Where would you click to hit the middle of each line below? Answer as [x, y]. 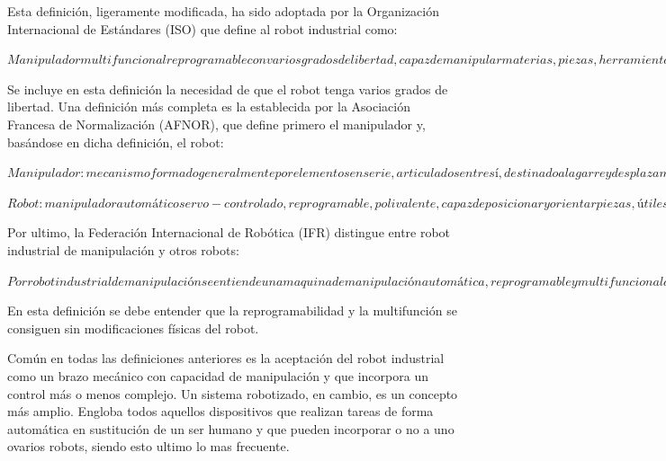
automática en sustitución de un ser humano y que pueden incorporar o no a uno [231, 428]
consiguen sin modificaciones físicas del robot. [133, 328]
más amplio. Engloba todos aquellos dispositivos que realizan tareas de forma [220, 411]
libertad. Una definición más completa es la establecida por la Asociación [209, 106]
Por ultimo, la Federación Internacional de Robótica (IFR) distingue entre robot [229, 232]
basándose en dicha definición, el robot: [116, 142]
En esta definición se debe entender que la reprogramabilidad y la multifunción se [232, 310]
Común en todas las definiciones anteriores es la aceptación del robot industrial [226, 358]
